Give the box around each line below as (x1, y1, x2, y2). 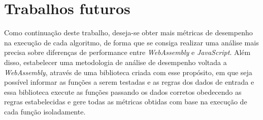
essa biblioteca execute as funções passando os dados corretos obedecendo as (4, 86, 242, 97)
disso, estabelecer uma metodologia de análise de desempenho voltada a (4, 56, 227, 67)
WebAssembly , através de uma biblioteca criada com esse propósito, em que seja (4, 67, 252, 77)
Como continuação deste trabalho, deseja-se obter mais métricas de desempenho (4, 27, 253, 38)
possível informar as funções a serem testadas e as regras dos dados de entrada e (4, 77, 254, 87)
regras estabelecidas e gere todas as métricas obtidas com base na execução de (4, 96, 247, 107)
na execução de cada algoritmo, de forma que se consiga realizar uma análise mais (4, 37, 259, 47)
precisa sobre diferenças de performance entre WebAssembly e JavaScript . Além (4, 47, 251, 57)
